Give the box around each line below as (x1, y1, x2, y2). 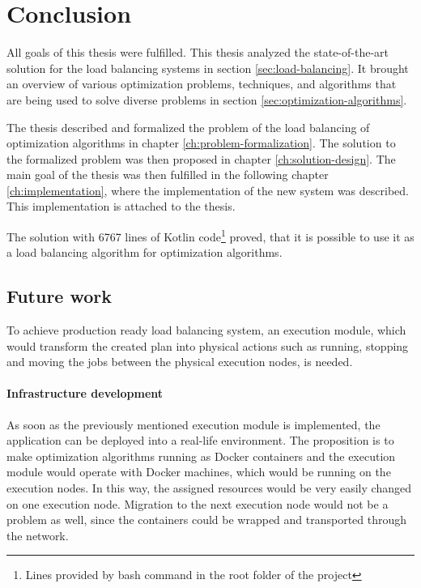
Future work (6, 283, 113, 309)
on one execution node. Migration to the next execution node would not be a (6, 495, 389, 512)
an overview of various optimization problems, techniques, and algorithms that (6, 75, 397, 92)
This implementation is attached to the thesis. (6, 198, 236, 215)
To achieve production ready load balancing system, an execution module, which (6, 322, 406, 339)
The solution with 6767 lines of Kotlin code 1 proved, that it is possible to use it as (6, 226, 415, 245)
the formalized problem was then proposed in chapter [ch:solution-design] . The (6, 150, 396, 167)
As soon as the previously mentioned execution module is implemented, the (6, 415, 381, 432)
